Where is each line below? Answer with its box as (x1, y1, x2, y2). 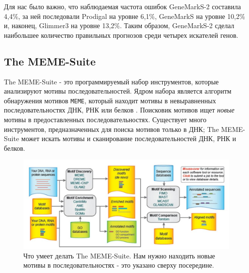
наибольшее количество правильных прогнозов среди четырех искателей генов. (4, 30, 238, 40)
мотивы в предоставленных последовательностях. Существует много (4, 114, 207, 125)
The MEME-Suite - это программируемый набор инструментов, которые (4, 76, 219, 86)
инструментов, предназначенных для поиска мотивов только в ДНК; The (4, 124, 219, 134)
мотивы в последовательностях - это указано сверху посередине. (23, 260, 214, 270)
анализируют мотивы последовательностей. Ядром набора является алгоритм (4, 86, 232, 96)
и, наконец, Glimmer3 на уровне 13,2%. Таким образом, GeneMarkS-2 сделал (4, 20, 234, 31)
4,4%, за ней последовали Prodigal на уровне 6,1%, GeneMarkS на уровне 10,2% (4, 11, 245, 21)
